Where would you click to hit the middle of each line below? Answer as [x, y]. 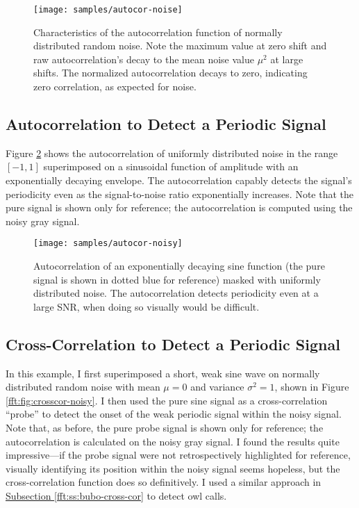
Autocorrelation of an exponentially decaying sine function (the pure [179, 266]
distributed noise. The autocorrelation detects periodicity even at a [176, 293]
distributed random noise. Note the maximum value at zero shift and [180, 46]
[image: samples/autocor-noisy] [108, 244]
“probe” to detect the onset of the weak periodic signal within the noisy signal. [174, 414]
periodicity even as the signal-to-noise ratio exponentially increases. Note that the [179, 194]
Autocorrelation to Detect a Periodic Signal [166, 124]
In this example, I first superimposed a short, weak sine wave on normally [163, 373]
